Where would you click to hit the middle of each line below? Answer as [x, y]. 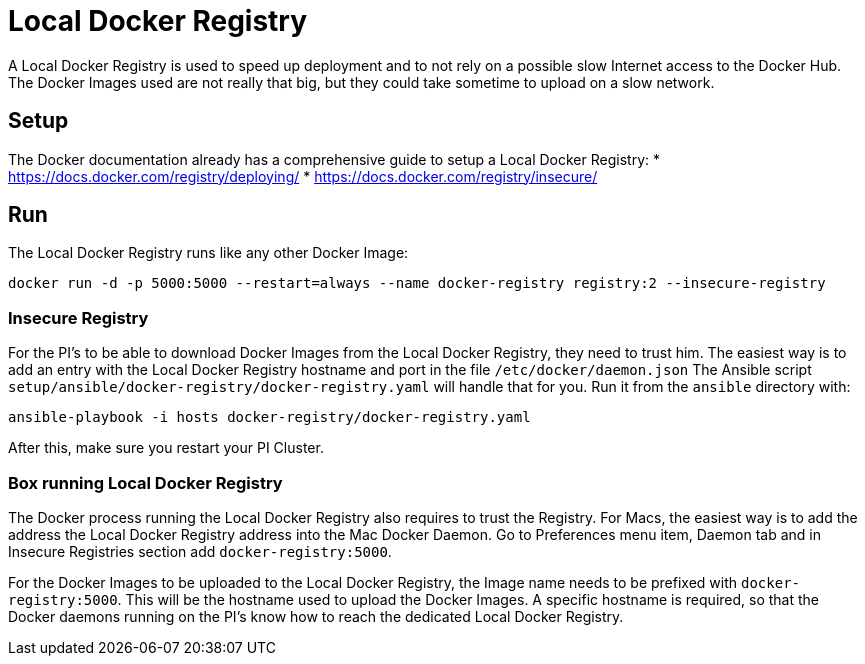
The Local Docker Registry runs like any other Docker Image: [208, 253]
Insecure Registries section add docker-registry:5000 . [200, 551]
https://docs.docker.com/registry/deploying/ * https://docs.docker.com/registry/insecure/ [303, 176]
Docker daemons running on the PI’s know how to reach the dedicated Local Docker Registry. [316, 616]
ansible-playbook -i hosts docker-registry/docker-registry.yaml [269, 417]
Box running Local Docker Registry [145, 482]
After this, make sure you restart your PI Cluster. [166, 448]
